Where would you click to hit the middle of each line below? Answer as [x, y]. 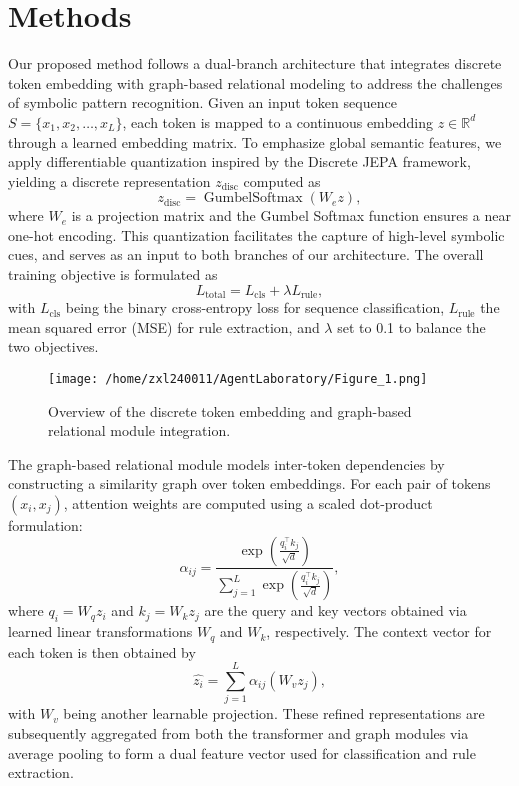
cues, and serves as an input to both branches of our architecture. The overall [246, 254]
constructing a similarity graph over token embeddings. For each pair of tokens [249, 483]
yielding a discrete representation [109, 180]
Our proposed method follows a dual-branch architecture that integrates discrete [255, 63]
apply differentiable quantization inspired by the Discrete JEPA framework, [239, 161]
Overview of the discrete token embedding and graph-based [230, 410]
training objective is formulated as [113, 274]
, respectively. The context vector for [379, 631]
